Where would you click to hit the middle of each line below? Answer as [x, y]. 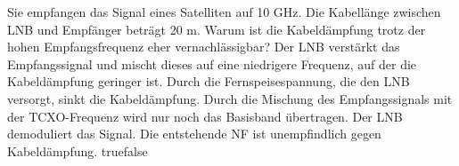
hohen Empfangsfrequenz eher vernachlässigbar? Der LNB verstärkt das [204, 47]
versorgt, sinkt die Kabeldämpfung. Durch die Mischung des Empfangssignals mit [230, 98]
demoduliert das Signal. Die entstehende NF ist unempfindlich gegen [194, 134]
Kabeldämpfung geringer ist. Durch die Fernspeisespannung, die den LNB [209, 81]
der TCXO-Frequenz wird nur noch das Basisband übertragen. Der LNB [205, 116]
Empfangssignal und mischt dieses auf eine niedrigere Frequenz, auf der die [212, 63]
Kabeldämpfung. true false [78, 150]
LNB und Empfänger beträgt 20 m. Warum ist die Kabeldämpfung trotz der [217, 29]
